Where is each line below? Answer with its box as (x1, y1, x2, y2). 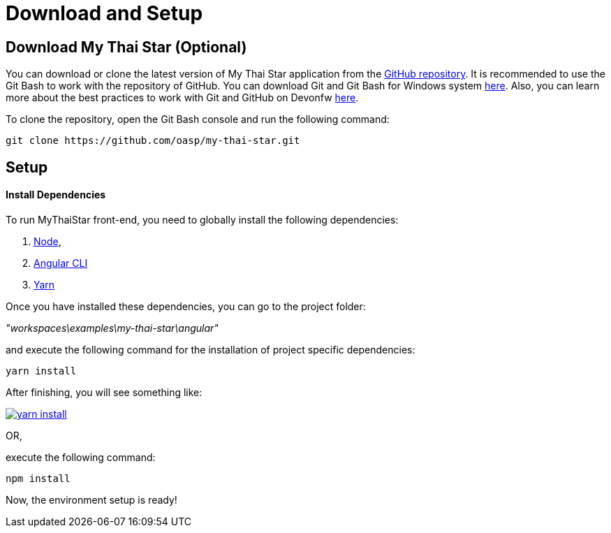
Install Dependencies (6, 189, 106, 201)
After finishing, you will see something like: (6, 386, 203, 398)
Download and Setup (6, 1, 203, 25)
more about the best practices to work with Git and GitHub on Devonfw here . (6, 92, 359, 104)
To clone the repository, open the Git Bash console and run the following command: (6, 113, 390, 126)
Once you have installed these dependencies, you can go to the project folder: (6, 300, 366, 312)
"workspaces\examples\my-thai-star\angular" (6, 321, 219, 334)
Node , (34, 235, 61, 247)
